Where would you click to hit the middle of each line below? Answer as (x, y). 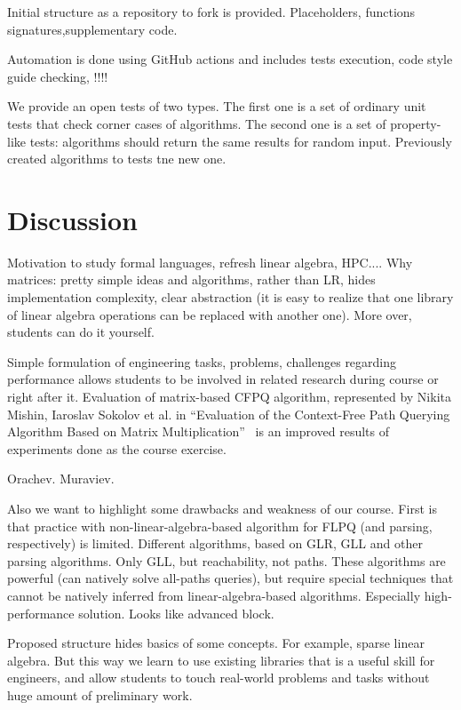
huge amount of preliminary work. (100, 694)
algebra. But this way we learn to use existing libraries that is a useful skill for (221, 660)
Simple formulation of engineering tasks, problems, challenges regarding (202, 361)
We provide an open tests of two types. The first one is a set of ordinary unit (217, 106)
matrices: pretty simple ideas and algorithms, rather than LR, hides (191, 279)
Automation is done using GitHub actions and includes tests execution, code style (230, 59)
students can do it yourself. (81, 332)
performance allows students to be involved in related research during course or (223, 379)
